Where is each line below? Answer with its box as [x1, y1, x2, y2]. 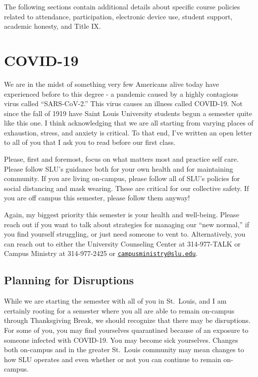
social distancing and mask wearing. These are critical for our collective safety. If [4, 183, 249, 193]
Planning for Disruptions [4, 272, 134, 288]
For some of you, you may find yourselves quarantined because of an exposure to [4, 325, 249, 335]
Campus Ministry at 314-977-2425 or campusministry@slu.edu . [4, 248, 198, 258]
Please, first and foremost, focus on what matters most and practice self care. [4, 154, 239, 164]
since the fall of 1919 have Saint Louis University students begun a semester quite [4, 108, 252, 118]
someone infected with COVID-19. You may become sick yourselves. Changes [4, 334, 238, 345]
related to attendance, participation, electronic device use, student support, [4, 11, 233, 21]
